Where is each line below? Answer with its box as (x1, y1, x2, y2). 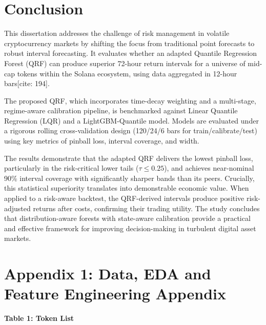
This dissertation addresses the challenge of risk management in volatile (4, 28, 230, 38)
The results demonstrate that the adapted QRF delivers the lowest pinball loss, (4, 152, 253, 163)
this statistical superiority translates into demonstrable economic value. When (4, 182, 249, 193)
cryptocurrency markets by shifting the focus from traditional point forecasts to (4, 37, 255, 48)
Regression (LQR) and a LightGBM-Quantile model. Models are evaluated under (4, 115, 259, 126)
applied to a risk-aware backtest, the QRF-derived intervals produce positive (4, 193, 244, 204)
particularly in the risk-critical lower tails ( (4, 162, 139, 173)
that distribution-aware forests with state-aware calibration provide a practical (4, 213, 251, 224)
